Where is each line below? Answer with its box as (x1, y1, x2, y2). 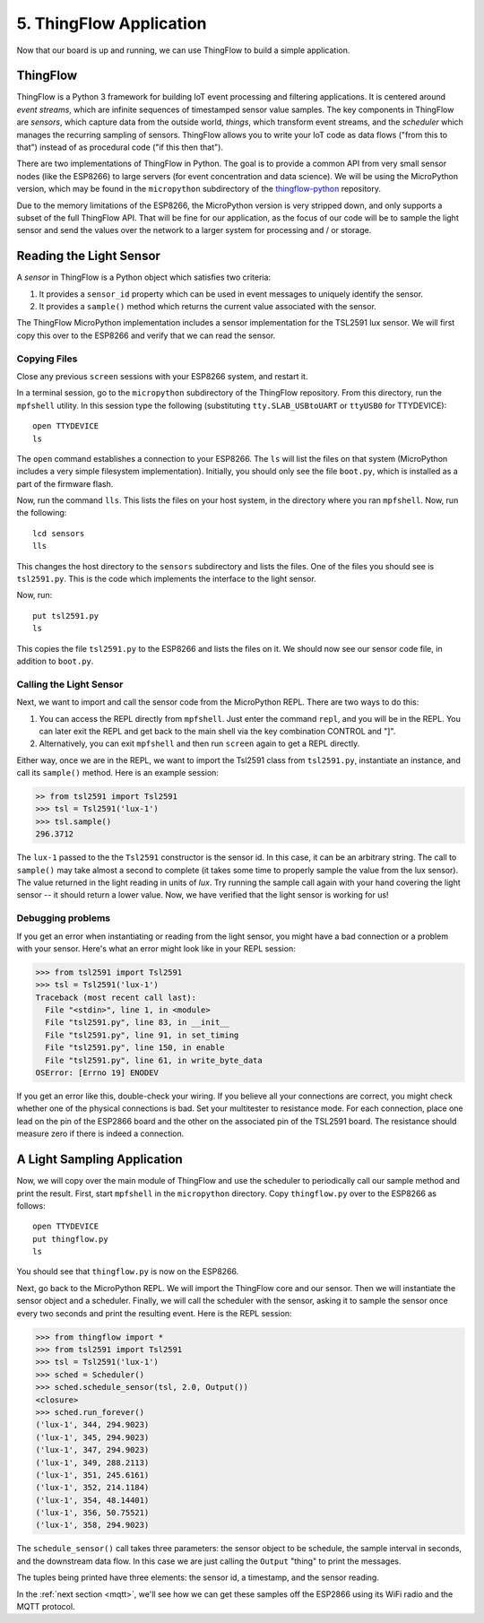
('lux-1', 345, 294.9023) (35, 1432, 150, 1443)
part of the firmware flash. (16, 478, 114, 489)
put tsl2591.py (32, 611, 99, 621)
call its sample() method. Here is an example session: (16, 768, 220, 778)
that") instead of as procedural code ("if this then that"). (16, 142, 224, 152)
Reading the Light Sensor (16, 248, 161, 264)
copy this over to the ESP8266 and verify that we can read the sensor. (16, 330, 276, 341)
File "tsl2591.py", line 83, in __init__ (45, 1018, 230, 1028)
